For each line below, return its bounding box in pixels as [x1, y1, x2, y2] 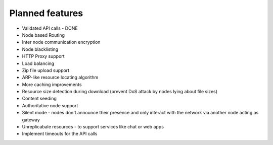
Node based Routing [22, 32, 65, 38]
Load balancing [22, 60, 55, 66]
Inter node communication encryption [22, 39, 101, 45]
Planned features [9, 8, 83, 19]
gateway [22, 116, 40, 123]
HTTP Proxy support [22, 53, 65, 59]
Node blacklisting [22, 46, 59, 52]
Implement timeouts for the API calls [22, 131, 98, 137]
